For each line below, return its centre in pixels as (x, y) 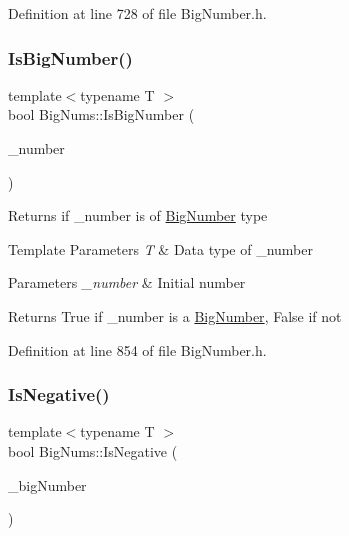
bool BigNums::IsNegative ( (93, 450)
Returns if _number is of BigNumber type (138, 215)
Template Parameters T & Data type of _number (160, 248)
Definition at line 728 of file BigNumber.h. (137, 13)
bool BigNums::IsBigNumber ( (101, 114)
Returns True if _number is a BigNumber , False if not (175, 315)
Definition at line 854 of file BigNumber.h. (137, 349)
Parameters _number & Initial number (127, 282)
